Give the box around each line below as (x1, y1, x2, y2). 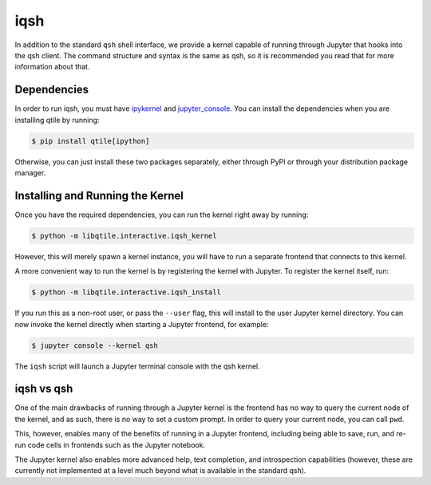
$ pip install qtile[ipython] (31, 136, 150, 145)
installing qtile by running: (14, 115, 100, 124)
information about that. (14, 62, 90, 72)
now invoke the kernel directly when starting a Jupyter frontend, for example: (14, 319, 269, 329)
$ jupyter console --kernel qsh (31, 341, 159, 350)
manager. (14, 168, 46, 177)
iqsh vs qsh (14, 382, 73, 396)
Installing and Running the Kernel (14, 188, 184, 203)
